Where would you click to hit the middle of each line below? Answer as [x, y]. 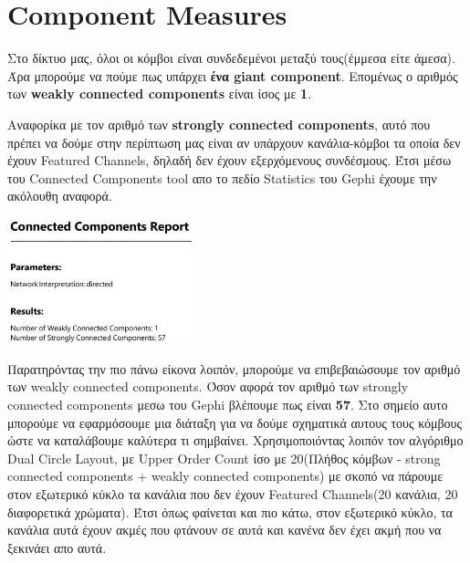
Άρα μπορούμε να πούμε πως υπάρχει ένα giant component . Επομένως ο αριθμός [233, 75]
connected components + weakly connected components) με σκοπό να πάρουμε [225, 476]
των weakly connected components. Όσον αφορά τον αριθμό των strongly [208, 386]
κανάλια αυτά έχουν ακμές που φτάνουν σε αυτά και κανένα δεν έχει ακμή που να [225, 530]
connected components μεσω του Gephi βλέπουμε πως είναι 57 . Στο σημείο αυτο [228, 405]
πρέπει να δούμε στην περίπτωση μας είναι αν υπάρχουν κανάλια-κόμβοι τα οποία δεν [234, 142]
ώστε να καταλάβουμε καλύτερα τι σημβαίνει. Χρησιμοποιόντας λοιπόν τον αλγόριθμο [235, 440]
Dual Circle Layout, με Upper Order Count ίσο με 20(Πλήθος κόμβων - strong [224, 458]
